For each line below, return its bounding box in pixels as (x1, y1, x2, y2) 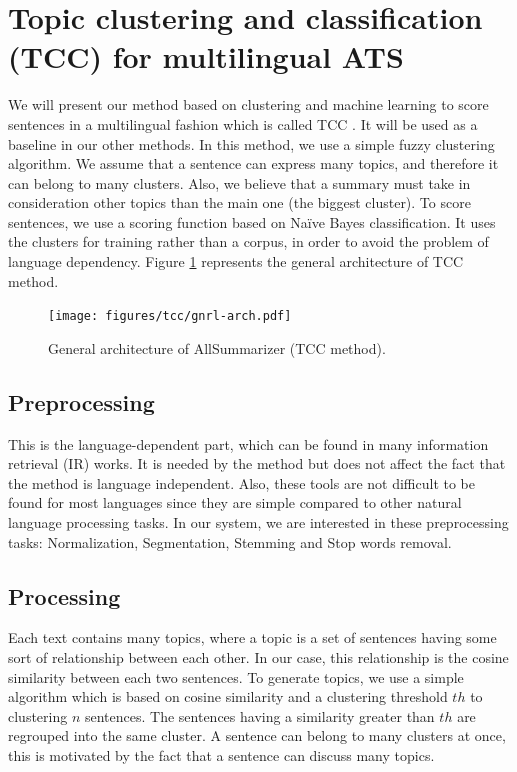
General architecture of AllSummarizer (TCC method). (48, 337, 386, 358)
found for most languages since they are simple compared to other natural (8, 492, 462, 513)
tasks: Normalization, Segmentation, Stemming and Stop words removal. (8, 531, 452, 552)
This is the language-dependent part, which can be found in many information (8, 433, 489, 454)
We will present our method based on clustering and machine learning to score (8, 94, 489, 115)
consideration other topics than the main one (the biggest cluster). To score (8, 192, 471, 213)
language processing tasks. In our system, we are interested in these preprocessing (8, 512, 509, 533)
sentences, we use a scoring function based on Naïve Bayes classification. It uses (8, 211, 496, 232)
